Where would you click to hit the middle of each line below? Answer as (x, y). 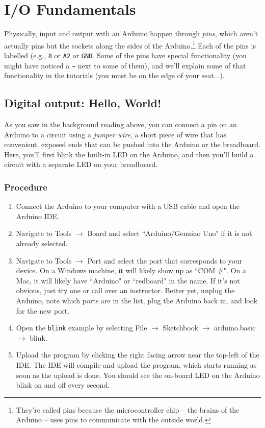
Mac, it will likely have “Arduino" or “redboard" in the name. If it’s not (128, 280)
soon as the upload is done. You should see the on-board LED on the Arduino (138, 375)
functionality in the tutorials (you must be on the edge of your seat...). (114, 75)
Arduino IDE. (37, 216)
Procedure (26, 187)
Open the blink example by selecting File (82, 328)
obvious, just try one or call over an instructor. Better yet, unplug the (125, 290)
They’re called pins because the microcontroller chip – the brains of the (128, 409)
